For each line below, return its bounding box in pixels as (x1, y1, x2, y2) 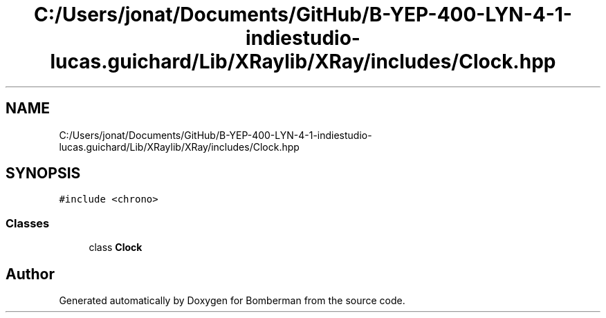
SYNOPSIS (6, 165, 81, 183)
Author (6, 265, 55, 283)
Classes (6, 216, 50, 230)
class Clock (89, 241, 143, 254)
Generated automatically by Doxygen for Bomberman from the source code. (59, 294, 405, 307)
